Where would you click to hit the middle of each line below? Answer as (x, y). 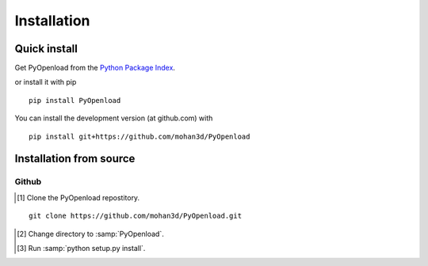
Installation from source (75, 159)
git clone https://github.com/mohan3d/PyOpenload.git (135, 216)
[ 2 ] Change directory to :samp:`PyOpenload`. (90, 234)
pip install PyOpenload (75, 100)
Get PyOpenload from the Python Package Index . (95, 68)
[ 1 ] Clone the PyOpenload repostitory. (78, 197)
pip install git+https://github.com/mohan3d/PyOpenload (139, 136)
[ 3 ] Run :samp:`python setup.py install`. (81, 248)
